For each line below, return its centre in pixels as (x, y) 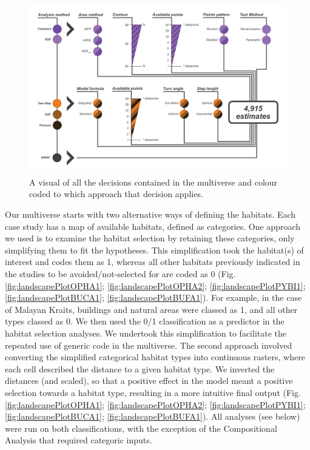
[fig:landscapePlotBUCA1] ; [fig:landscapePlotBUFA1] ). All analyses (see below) (153, 416)
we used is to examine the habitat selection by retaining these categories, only (150, 238)
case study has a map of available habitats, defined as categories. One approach (153, 226)
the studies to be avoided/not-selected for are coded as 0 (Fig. (120, 274)
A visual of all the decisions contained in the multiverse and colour (153, 182)
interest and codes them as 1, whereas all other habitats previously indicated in (153, 262)
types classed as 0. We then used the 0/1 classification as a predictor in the (145, 321)
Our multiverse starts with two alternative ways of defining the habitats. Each (150, 214)
